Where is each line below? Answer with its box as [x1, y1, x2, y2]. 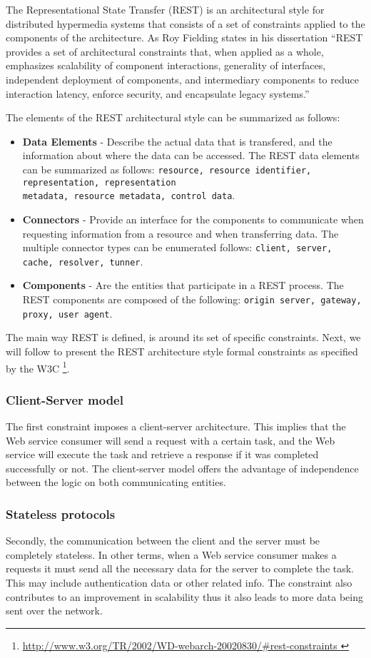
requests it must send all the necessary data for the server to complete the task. [6, 561, 355, 576]
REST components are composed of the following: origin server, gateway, [22, 292, 362, 306]
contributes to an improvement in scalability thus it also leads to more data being [6, 589, 363, 604]
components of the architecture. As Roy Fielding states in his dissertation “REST [6, 30, 363, 45]
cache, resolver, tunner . [22, 253, 143, 268]
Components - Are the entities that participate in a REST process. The [22, 278, 344, 293]
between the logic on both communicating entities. [6, 475, 226, 490]
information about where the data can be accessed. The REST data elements [22, 148, 360, 163]
